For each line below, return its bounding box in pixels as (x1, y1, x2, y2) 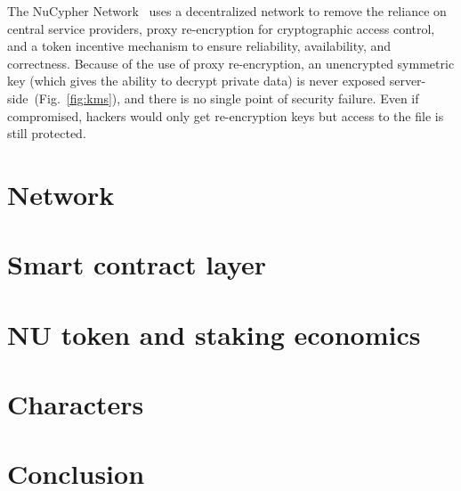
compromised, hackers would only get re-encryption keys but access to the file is (7, 106, 444, 125)
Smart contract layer (7, 246, 267, 282)
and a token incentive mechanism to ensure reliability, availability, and (7, 37, 392, 55)
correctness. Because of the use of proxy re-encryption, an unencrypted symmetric (7, 53, 455, 72)
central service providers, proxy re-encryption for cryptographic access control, (7, 19, 435, 37)
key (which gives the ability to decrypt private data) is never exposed (7, 71, 385, 90)
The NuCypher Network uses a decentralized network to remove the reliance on (7, 2, 447, 20)
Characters (7, 386, 144, 422)
